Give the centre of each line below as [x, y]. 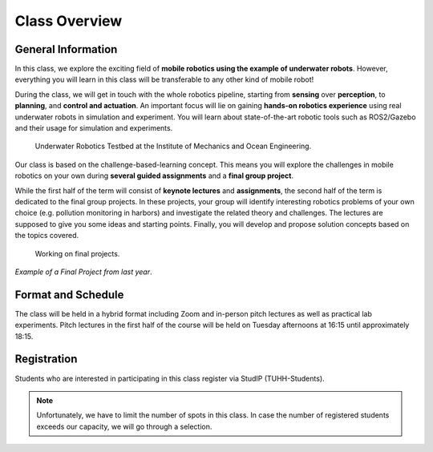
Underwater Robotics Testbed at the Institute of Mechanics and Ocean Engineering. [173, 146]
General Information [66, 49]
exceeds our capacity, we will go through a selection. [124, 426]
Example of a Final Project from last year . [83, 272]
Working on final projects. [77, 253]
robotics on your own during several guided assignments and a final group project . [154, 176]
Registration [46, 359]
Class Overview [69, 21]
